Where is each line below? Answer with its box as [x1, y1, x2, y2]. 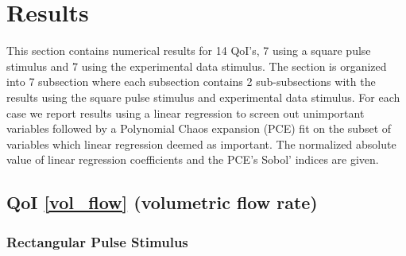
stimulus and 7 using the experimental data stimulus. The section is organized [6, 57, 387, 74]
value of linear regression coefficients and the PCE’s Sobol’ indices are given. [6, 151, 379, 168]
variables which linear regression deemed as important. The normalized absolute [6, 135, 396, 152]
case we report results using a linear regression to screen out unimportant [6, 104, 365, 121]
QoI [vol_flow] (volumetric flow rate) [6, 190, 318, 215]
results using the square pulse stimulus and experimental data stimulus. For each [6, 88, 400, 105]
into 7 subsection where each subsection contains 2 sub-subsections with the [6, 73, 376, 90]
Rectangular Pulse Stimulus [6, 231, 188, 251]
